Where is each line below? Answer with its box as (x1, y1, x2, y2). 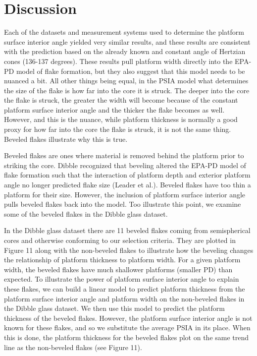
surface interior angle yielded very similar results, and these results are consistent (4, 36, 251, 47)
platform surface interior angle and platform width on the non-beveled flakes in (4, 293, 245, 303)
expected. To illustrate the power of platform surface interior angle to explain (4, 274, 239, 284)
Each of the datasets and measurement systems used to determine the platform (4, 27, 244, 37)
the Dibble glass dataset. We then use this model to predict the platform (4, 303, 225, 313)
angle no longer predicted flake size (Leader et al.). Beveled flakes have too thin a (4, 179, 251, 190)
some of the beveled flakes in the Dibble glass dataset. (4, 208, 168, 219)
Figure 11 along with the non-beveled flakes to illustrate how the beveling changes (4, 244, 254, 255)
